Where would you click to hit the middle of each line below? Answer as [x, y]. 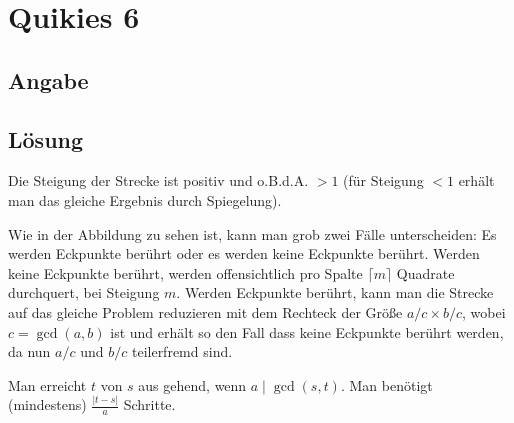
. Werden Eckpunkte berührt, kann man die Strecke [335, 292]
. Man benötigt [386, 384]
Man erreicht [47, 384]
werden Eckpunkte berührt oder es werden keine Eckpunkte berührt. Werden [244, 253]
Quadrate [425, 272]
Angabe [48, 79]
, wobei [484, 311]
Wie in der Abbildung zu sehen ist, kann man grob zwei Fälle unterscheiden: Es [252, 233]
